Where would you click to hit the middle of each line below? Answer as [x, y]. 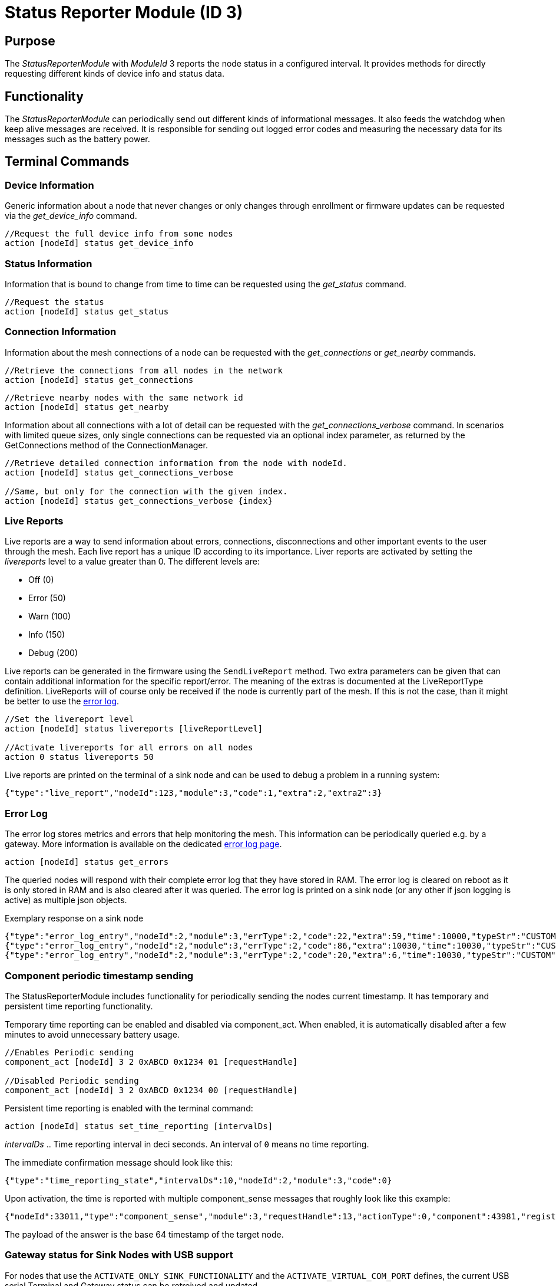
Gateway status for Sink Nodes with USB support [119, 1255]
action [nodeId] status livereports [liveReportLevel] [134, 729]
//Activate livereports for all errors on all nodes [129, 748]
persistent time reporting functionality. [79, 1006]
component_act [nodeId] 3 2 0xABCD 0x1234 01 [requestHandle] [151, 1062]
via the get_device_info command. [71, 216]
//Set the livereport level [69, 719]
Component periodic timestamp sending [99, 975]
